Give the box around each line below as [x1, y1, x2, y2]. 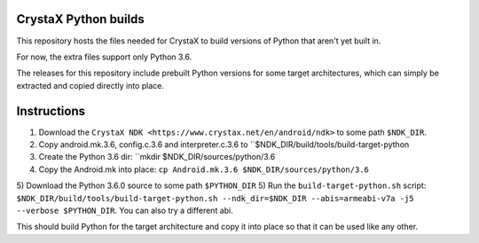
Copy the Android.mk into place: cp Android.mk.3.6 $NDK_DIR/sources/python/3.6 [38, 164, 370, 175]
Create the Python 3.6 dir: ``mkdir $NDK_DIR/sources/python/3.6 [38, 152, 276, 162]
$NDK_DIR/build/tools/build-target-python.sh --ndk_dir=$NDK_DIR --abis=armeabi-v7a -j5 [16, 193, 414, 203]
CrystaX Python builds [16, 12, 145, 27]
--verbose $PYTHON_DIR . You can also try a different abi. [16, 205, 234, 216]
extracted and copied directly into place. [16, 80, 164, 90]
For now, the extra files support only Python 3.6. [16, 51, 192, 62]
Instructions [16, 103, 86, 119]
